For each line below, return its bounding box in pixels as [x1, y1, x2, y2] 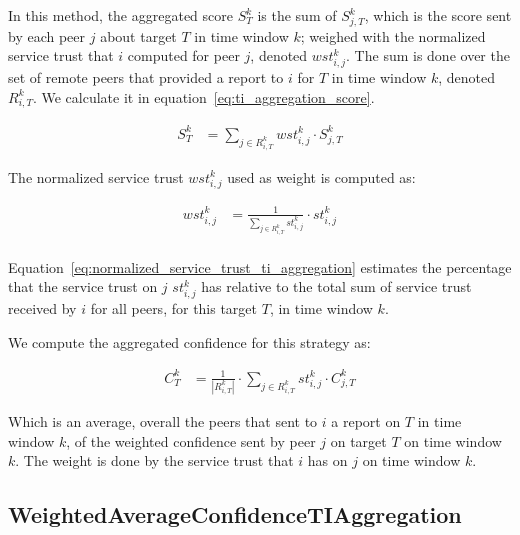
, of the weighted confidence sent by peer [66, 430, 316, 451]
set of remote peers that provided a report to [8, 67, 284, 88]
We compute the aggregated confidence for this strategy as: [8, 331, 371, 352]
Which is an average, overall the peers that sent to [8, 411, 318, 432]
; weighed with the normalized [300, 25, 486, 46]
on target [330, 430, 387, 451]
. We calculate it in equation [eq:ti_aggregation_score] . [32, 86, 375, 107]
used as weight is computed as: [227, 166, 416, 187]
